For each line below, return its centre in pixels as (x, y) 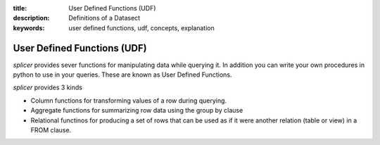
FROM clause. (51, 130)
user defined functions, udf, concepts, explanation (141, 27)
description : (31, 18)
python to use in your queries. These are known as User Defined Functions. (122, 75)
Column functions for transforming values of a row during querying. (129, 100)
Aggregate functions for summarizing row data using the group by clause (137, 111)
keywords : (29, 27)
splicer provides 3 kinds (47, 87)
